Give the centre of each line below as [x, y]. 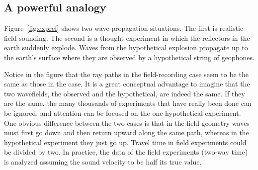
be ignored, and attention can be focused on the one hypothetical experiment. [123, 113]
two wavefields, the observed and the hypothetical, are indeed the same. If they [125, 93]
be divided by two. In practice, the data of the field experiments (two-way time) [126, 152]
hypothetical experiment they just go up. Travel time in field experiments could [125, 142]
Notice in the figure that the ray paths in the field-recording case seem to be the [126, 74]
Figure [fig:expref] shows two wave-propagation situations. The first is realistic [124, 28]
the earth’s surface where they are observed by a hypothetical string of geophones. [129, 57]
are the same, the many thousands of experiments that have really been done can [128, 103]
